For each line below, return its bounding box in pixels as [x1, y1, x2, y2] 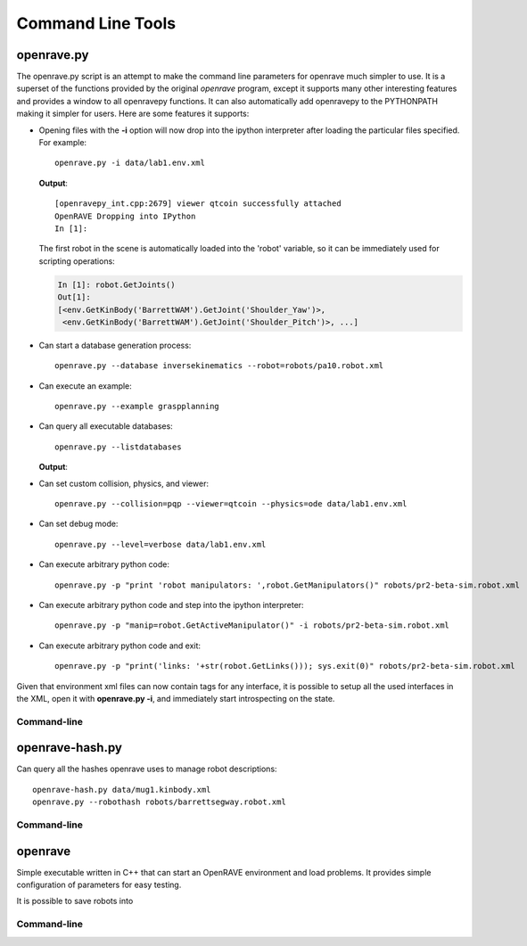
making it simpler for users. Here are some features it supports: [16, 108, 250, 119]
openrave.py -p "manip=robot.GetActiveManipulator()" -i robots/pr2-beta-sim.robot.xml [54, 621, 450, 630]
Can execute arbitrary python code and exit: [38, 640, 201, 651]
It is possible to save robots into [16, 896, 134, 907]
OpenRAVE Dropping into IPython [54, 210, 196, 221]
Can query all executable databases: [38, 421, 173, 432]
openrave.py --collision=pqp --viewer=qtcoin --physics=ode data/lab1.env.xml [54, 499, 408, 509]
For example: [38, 137, 87, 148]
